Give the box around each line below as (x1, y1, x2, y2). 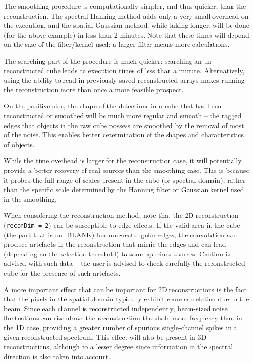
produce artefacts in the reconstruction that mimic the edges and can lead (4, 239, 226, 249)
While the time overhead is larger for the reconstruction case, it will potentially (4, 155, 242, 166)
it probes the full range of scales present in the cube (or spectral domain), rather (4, 174, 246, 185)
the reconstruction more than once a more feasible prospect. (4, 84, 184, 94)
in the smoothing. (4, 193, 57, 204)
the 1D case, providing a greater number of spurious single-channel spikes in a (4, 322, 237, 332)
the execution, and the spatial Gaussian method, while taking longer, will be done (4, 20, 250, 30)
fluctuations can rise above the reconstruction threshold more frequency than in (4, 313, 242, 323)
